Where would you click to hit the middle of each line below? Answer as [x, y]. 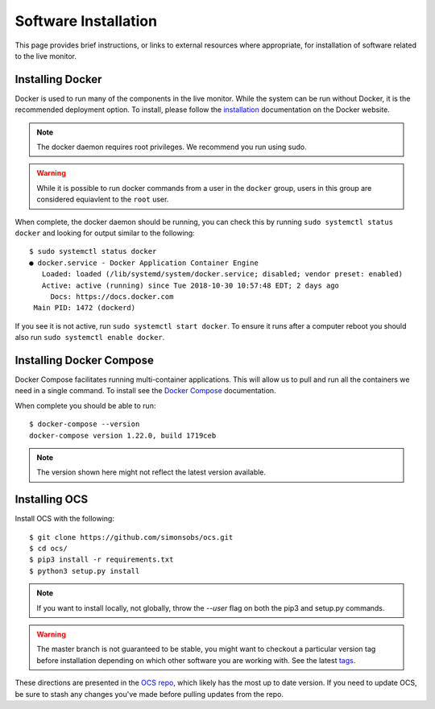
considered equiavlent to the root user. [103, 199]
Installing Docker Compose [85, 360]
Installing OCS [52, 500]
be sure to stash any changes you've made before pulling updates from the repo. [149, 694]
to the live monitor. [46, 56]
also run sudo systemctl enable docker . [90, 338]
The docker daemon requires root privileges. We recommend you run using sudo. [172, 147]
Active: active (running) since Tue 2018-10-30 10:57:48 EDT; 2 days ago [191, 285]
